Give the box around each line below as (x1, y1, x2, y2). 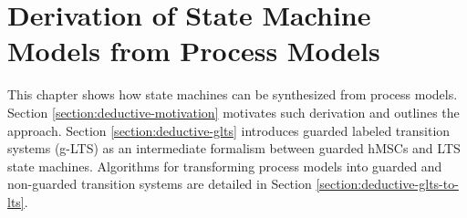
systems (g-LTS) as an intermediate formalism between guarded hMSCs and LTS (7, 139, 461, 158)
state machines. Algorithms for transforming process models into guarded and (7, 156, 442, 175)
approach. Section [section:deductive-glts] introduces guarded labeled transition (7, 120, 451, 140)
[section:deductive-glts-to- (316, 174, 459, 193)
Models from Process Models (7, 32, 380, 69)
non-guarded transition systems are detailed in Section (7, 174, 312, 193)
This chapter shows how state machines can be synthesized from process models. (7, 85, 458, 104)
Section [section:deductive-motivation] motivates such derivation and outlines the (7, 102, 460, 121)
